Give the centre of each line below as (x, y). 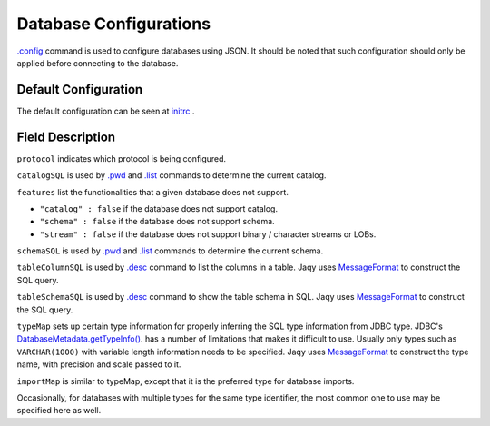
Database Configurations (114, 24)
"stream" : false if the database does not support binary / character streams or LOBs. (208, 234)
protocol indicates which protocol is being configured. (122, 158)
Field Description (66, 137)
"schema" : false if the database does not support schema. (157, 222)
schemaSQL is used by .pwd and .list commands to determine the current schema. (170, 251)
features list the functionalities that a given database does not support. (153, 192)
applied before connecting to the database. (98, 63)
